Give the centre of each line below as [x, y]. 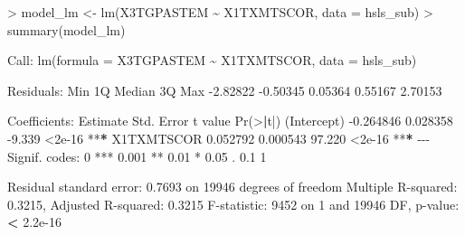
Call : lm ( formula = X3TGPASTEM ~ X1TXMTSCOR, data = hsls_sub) [212, 60]
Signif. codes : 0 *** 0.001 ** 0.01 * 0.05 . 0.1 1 [137, 156]
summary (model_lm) [66, 29]
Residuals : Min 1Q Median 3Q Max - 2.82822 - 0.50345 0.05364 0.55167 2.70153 [225, 90]
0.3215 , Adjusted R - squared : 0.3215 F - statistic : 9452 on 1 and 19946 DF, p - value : [233, 204]
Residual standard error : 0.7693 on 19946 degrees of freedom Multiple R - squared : [232, 187]
